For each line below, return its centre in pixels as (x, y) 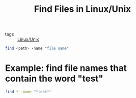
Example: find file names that (66, 68)
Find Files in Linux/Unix (82, 9)
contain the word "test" (54, 79)
